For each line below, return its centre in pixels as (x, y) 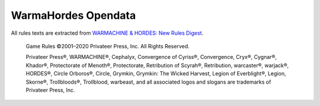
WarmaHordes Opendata (73, 15)
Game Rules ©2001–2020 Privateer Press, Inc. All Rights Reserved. (108, 46)
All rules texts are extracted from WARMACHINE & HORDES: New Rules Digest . (107, 33)
